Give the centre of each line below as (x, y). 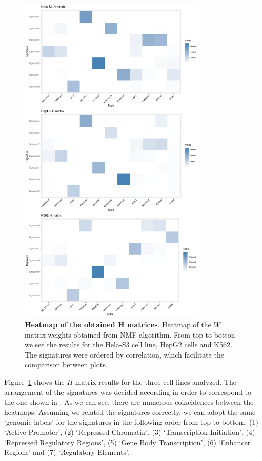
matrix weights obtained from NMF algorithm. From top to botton (130, 334)
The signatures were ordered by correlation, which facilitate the (124, 354)
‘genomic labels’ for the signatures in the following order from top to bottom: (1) (131, 422)
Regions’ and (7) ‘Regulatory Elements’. (67, 452)
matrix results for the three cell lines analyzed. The (156, 382)
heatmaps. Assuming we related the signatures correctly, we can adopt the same (130, 412)
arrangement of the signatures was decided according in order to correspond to (128, 392)
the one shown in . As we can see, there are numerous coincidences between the (129, 402)
